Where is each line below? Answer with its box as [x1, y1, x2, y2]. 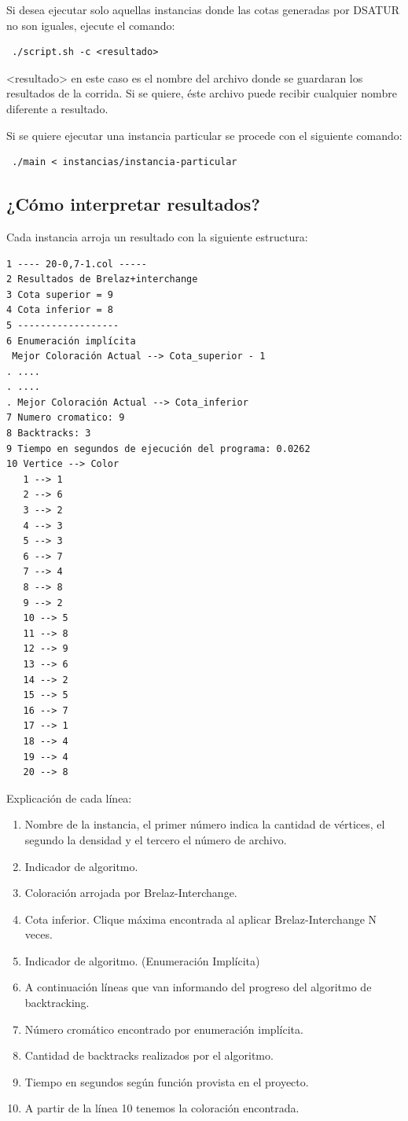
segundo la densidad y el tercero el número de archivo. [24, 831, 287, 847]
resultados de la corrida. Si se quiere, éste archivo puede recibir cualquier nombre [6, 85, 397, 101]
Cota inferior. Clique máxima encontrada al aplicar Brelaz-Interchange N [24, 910, 377, 927]
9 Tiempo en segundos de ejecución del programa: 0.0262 [6, 443, 311, 454]
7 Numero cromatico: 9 [6, 412, 125, 424]
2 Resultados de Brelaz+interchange [6, 274, 198, 285]
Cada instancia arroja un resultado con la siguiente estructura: [6, 228, 308, 244]
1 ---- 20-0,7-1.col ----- [6, 258, 147, 270]
